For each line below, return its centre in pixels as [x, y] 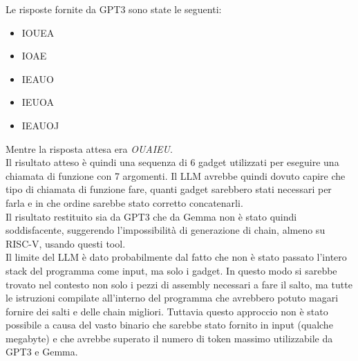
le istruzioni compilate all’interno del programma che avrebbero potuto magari [172, 298]
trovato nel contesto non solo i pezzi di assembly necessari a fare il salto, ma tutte [179, 284]
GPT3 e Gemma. [42, 352]
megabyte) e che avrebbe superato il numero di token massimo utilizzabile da [169, 338]
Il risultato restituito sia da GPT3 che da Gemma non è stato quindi [151, 216]
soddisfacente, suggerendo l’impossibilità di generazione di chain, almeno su [166, 230]
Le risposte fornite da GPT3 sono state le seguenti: [114, 9]
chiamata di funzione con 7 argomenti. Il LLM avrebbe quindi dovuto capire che [176, 175]
